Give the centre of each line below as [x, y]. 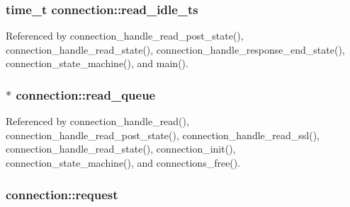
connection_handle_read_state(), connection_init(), [121, 149]
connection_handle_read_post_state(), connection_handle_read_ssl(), [163, 135]
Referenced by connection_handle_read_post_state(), [125, 36]
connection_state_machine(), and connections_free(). [123, 162]
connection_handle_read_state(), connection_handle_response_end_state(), [175, 49]
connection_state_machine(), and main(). [97, 63]
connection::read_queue [86, 94]
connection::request [62, 194]
